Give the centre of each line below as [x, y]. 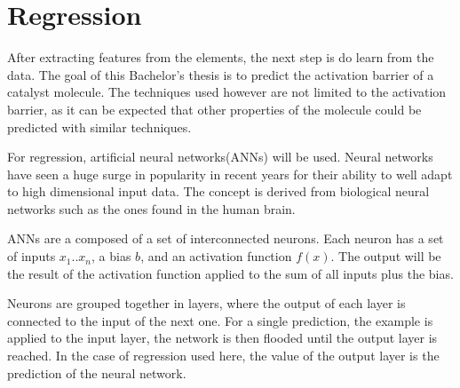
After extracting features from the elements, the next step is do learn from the [221, 57]
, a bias [111, 256]
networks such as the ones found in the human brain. [151, 208]
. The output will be [386, 256]
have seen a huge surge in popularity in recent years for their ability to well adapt [230, 174]
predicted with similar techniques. [99, 127]
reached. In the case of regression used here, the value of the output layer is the [223, 356]
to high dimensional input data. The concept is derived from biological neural [218, 191]
